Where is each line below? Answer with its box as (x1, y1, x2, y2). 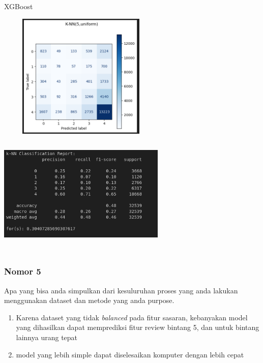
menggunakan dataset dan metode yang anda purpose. (4, 295, 174, 306)
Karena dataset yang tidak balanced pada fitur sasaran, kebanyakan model (16, 312, 248, 322)
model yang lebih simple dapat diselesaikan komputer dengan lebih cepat (16, 349, 244, 359)
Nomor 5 (4, 265, 41, 278)
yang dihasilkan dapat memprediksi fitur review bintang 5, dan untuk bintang (16, 322, 259, 332)
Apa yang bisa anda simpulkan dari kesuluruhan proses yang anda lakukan (4, 285, 238, 295)
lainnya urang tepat (16, 331, 78, 342)
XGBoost (4, 1, 33, 11)
